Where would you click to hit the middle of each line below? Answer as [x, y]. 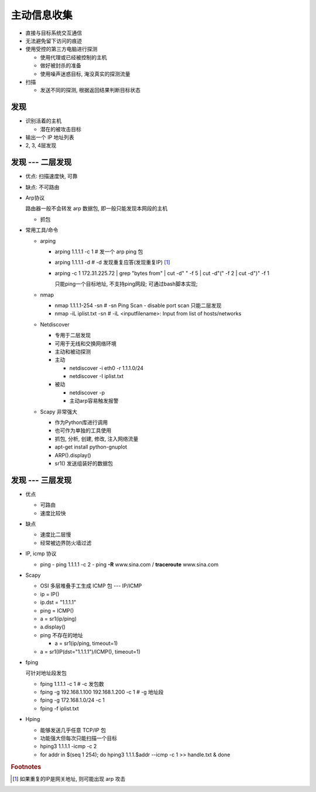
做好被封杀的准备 [61, 66]
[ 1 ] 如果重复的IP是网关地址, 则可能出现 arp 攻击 [69, 779]
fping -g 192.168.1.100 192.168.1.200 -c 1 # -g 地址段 [102, 692]
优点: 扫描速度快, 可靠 [51, 176]
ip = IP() [50, 594]
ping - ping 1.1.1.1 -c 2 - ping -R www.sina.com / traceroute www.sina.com [129, 564]
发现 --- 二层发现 [41, 162]
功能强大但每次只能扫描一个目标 [78, 738]
